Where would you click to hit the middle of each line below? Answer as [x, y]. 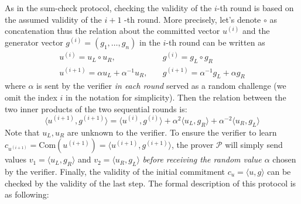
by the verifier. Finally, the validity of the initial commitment [115, 171]
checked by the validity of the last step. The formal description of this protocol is [150, 183]
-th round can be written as [216, 42]
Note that [22, 132]
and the [256, 31]
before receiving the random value [202, 159]
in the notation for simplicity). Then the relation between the [176, 97]
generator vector [34, 42]
